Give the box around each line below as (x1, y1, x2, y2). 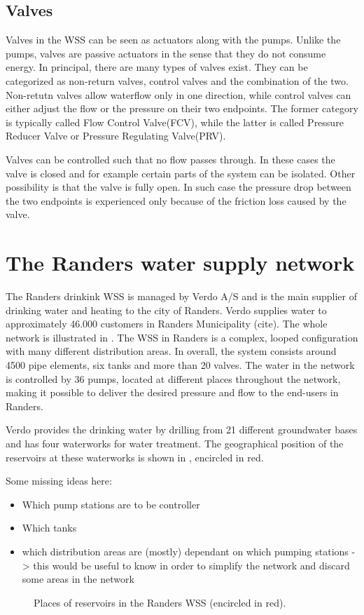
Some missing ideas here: (6, 473, 112, 488)
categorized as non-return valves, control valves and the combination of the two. (6, 73, 349, 88)
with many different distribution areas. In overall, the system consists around (6, 344, 337, 358)
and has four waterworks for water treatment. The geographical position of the (6, 435, 344, 450)
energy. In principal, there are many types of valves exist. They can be (6, 60, 308, 74)
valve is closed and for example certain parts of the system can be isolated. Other (6, 165, 356, 180)
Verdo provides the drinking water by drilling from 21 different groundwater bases (6, 422, 358, 437)
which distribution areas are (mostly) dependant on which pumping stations (22, 543, 349, 558)
